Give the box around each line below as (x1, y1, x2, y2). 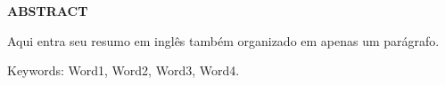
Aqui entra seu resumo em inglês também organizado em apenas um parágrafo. (7, 31, 440, 50)
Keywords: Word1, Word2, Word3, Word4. (7, 61, 240, 80)
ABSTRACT (7, 2, 88, 19)
